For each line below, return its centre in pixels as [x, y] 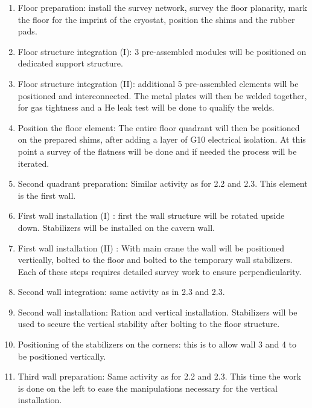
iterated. [33, 163]
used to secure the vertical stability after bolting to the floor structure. [149, 324]
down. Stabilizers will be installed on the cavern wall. [116, 227]
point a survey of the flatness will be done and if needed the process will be [157, 151]
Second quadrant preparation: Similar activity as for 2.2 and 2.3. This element [163, 183]
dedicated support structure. [70, 63]
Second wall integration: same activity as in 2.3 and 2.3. [121, 292]
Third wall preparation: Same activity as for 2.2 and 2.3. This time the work [159, 376]
